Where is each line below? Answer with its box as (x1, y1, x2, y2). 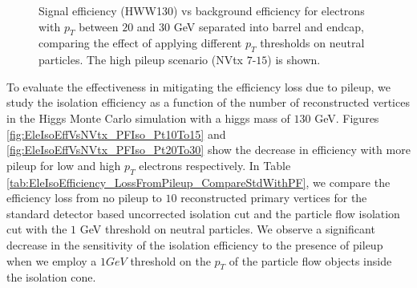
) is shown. (267, 51, 321, 68)
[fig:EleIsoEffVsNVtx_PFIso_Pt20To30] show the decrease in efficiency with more (6, 141, 411, 158)
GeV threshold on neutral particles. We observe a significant (79, 221, 375, 237)
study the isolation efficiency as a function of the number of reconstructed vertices (6, 94, 410, 111)
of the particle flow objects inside (229, 252, 392, 269)
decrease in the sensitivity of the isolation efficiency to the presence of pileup (6, 236, 383, 253)
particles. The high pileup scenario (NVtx (38, 51, 243, 68)
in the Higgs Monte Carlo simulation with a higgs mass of (6, 109, 290, 126)
